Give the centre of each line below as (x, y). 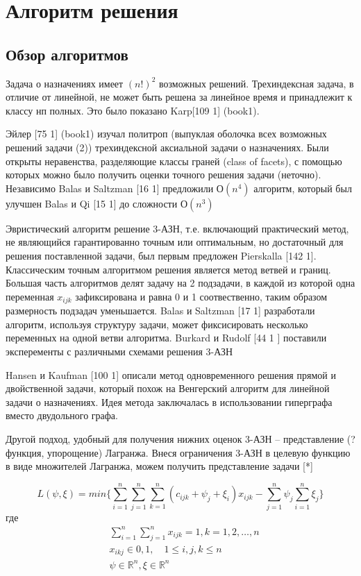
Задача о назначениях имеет (65, 83)
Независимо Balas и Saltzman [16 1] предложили (110, 188)
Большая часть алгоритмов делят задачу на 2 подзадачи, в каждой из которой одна (180, 283)
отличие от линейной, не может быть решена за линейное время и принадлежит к (179, 97)
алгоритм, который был (303, 188)
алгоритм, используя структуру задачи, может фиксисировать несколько (157, 324)
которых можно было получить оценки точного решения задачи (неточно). (163, 175)
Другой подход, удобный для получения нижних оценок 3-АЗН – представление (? (180, 438)
